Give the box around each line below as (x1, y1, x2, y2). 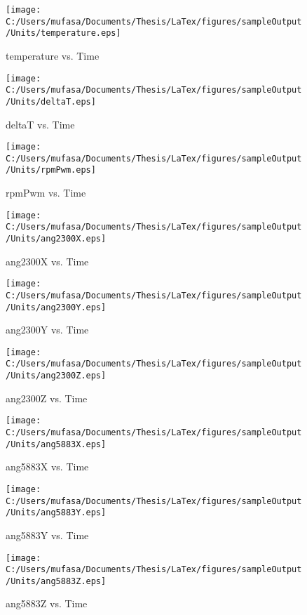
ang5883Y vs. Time (6, 527, 89, 542)
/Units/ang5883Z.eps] (6, 576, 107, 586)
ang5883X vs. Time (6, 459, 89, 474)
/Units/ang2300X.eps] (6, 234, 107, 244)
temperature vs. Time (6, 48, 100, 62)
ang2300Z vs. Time (6, 390, 88, 405)
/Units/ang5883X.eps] (6, 439, 107, 449)
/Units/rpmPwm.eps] (6, 165, 96, 176)
